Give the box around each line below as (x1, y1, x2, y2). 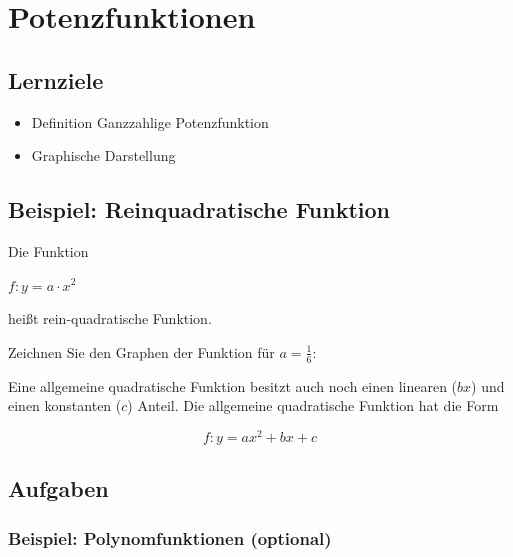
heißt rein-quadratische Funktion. (8, 308, 212, 329)
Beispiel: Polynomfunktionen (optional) (8, 525, 332, 550)
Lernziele (8, 64, 104, 95)
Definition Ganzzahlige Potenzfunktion (31, 111, 269, 132)
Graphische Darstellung (31, 145, 176, 166)
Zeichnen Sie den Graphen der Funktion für (8, 341, 275, 362)
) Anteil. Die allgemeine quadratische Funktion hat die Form (127, 395, 499, 416)
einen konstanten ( (8, 395, 122, 416)
